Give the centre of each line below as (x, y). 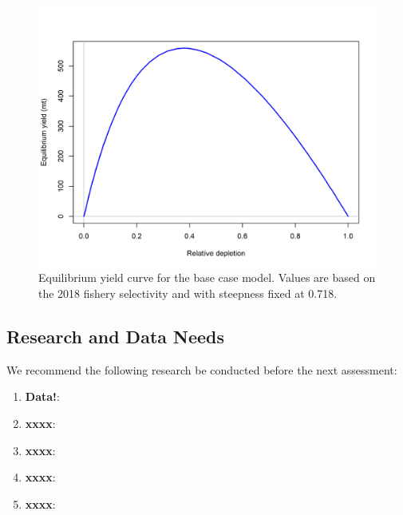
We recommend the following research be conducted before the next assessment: (202, 369)
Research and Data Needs (116, 337)
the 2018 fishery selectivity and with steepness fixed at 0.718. (188, 293)
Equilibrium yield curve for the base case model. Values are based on (207, 277)
